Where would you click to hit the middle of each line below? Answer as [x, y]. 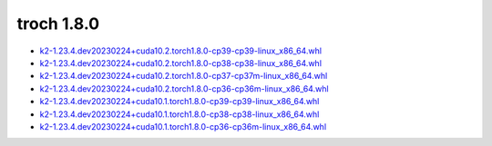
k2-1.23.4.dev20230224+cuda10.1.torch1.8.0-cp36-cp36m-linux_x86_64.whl [183, 126]
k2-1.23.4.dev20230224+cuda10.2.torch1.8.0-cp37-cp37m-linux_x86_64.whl [184, 76]
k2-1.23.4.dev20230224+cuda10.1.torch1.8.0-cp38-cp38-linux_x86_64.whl [179, 114]
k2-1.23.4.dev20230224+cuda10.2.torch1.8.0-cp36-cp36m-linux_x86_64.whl [184, 88]
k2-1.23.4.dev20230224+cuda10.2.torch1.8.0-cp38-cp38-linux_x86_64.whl [181, 63]
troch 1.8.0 [58, 24]
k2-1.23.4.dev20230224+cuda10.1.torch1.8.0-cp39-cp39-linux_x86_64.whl [179, 102]
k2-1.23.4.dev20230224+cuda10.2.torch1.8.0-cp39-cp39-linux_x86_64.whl [181, 51]
